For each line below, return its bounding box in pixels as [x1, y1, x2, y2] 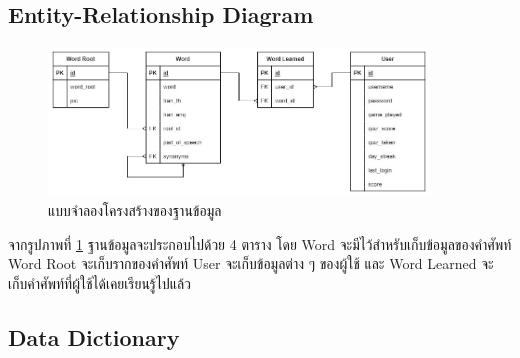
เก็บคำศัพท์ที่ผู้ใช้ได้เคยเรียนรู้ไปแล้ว [8, 272, 191, 293]
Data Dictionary [8, 321, 180, 352]
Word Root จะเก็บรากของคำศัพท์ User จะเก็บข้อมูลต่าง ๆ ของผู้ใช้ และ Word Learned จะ [8, 253, 494, 274]
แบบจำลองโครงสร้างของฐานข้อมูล [48, 199, 222, 220]
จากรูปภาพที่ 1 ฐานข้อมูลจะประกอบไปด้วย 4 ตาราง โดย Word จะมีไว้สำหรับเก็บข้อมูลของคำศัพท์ [8, 233, 512, 254]
